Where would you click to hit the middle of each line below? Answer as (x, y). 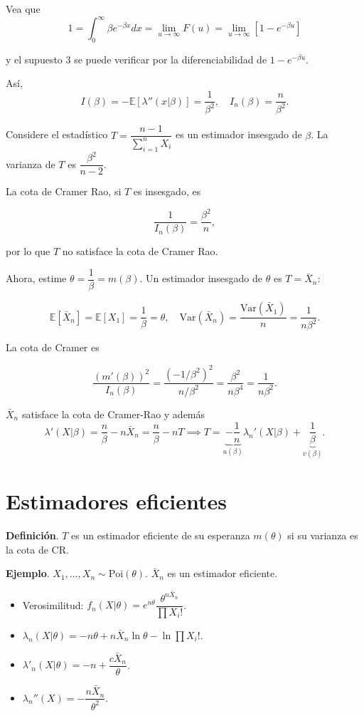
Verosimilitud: (53, 605)
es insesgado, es (167, 191)
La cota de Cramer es (53, 347)
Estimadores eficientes (116, 501)
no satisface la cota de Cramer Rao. (140, 251)
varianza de (31, 164)
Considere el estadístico (57, 134)
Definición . (32, 535)
